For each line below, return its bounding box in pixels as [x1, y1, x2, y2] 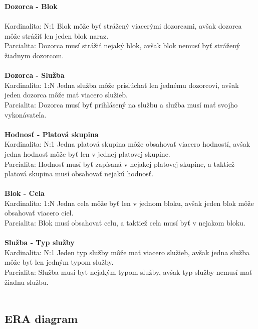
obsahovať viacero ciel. [5, 207, 74, 218]
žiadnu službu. [5, 276, 49, 287]
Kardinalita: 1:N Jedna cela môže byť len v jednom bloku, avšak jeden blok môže [5, 197, 254, 208]
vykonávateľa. [5, 109, 47, 120]
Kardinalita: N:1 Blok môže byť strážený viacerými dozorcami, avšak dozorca [5, 21, 242, 31]
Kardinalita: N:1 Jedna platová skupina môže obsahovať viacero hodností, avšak [5, 139, 250, 149]
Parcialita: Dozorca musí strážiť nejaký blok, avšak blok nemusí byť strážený [5, 40, 240, 51]
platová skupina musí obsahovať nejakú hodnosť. [5, 168, 154, 179]
